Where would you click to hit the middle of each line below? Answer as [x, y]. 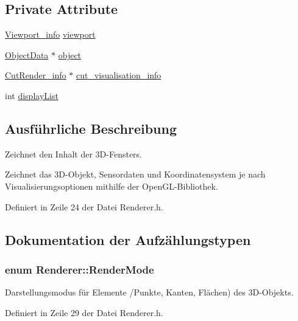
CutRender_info [36, 75]
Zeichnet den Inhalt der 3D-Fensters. [74, 154]
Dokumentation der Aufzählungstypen [128, 239]
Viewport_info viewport [50, 34]
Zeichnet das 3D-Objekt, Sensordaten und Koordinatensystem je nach [135, 174]
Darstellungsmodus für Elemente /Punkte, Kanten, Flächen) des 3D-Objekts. [149, 292]
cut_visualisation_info [119, 75]
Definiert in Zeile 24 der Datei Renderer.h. [84, 206]
